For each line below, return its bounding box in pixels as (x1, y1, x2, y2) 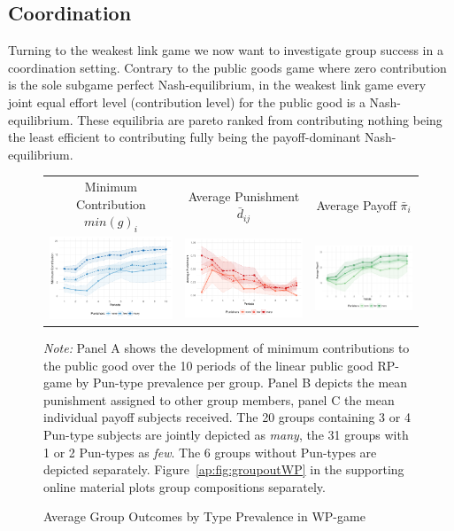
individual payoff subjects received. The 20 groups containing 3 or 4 (43, 408, 411, 426)
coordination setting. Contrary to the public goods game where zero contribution (8, 58, 447, 76)
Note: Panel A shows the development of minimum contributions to (43, 338, 410, 356)
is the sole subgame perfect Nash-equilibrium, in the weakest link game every (8, 75, 427, 94)
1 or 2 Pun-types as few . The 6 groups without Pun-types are (43, 442, 377, 461)
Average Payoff (316, 195, 396, 214)
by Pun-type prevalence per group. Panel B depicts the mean (75, 373, 408, 392)
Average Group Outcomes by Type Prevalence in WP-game (43, 507, 366, 526)
